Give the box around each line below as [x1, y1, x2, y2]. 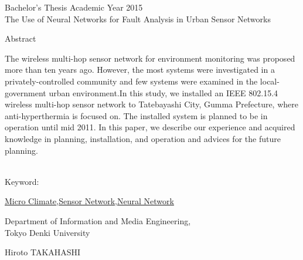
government [5, 86, 46, 99]
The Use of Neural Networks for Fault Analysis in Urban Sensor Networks [5, 12, 271, 25]
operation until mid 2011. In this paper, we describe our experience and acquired [5, 121, 295, 133]
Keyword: [5, 175, 39, 187]
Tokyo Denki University [5, 226, 90, 238]
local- [260, 75, 280, 87]
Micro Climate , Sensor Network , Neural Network [5, 195, 174, 207]
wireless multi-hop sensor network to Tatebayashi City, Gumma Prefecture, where [5, 98, 298, 110]
